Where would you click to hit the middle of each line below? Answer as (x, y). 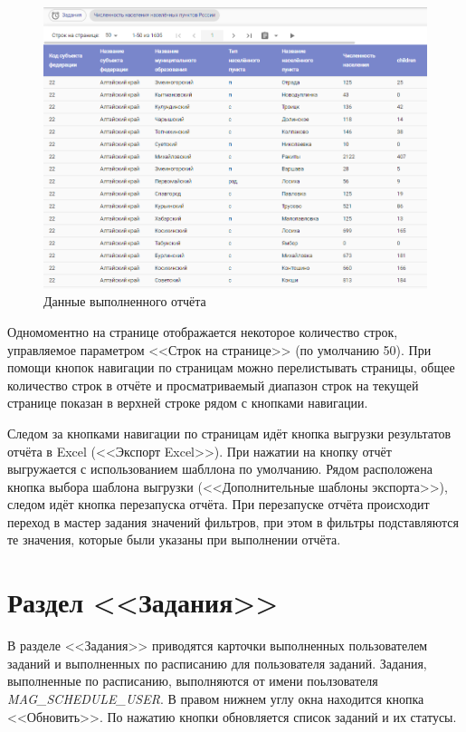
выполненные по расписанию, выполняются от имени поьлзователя (193, 681)
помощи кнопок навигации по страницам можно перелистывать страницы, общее (231, 367)
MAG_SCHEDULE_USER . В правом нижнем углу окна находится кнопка (216, 698)
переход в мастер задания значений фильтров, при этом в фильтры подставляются (233, 521)
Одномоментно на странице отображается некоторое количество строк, (203, 331)
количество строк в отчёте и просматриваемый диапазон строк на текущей (213, 385)
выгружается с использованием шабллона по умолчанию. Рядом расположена (220, 469)
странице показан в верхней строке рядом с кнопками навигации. (188, 403)
